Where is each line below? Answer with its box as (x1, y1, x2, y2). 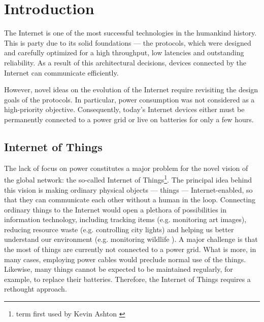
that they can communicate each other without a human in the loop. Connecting (4, 194, 256, 205)
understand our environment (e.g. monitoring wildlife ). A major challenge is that (4, 234, 258, 244)
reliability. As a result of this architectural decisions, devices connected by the (4, 57, 246, 67)
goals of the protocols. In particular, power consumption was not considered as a (4, 94, 255, 104)
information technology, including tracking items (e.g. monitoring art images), (4, 214, 247, 225)
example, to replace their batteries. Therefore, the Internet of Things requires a (4, 273, 251, 284)
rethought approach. (4, 283, 67, 294)
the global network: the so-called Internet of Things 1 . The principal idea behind (4, 173, 252, 185)
